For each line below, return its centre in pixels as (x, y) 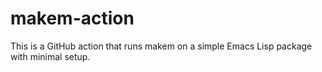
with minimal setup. (50, 56)
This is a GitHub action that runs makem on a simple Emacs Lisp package (161, 46)
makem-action (72, 18)
